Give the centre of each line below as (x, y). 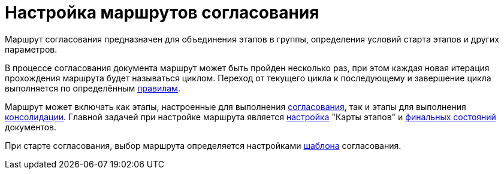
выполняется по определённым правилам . (93, 88)
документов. (31, 127)
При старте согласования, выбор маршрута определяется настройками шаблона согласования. (203, 145)
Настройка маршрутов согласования (162, 13)
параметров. (31, 49)
